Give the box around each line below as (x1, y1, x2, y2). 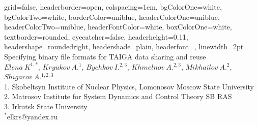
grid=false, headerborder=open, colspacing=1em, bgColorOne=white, (4, 2, 222, 12)
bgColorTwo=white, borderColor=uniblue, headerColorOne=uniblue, (4, 11, 220, 22)
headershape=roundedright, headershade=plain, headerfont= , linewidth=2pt (4, 41, 244, 52)
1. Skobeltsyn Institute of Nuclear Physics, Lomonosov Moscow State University (4, 81, 254, 91)
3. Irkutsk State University (4, 101, 88, 111)
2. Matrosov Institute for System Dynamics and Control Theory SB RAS (4, 91, 232, 102)
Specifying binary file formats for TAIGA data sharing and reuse (4, 51, 206, 61)
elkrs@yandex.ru (7, 111, 58, 121)
